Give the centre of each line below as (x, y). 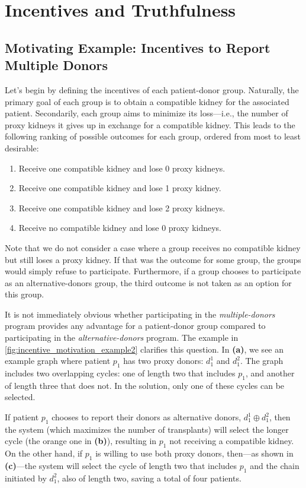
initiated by (26, 478)
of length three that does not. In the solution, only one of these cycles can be (145, 385)
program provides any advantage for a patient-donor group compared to (135, 326)
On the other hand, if (44, 453)
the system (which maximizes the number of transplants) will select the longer (147, 429)
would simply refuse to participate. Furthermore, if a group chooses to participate (153, 271)
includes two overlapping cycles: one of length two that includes (120, 373)
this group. (25, 294)
